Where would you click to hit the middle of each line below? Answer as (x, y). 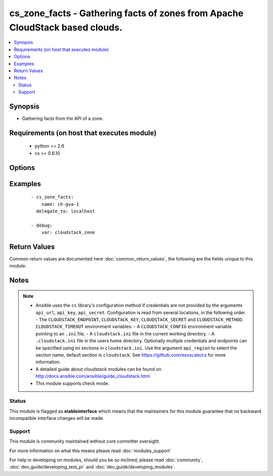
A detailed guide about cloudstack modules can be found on (99, 369)
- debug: (42, 225)
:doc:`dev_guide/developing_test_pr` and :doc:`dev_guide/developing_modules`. (92, 467)
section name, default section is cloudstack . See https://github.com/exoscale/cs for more (131, 355)
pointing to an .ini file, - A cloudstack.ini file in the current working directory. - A (125, 333)
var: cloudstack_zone (68, 232)
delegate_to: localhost (66, 211)
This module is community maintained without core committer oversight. (85, 441)
